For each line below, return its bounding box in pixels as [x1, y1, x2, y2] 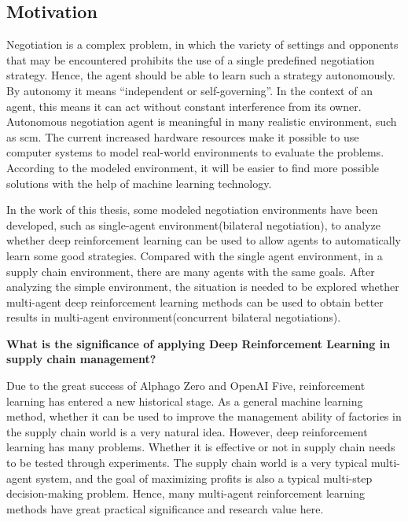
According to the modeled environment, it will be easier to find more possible [6, 159, 380, 175]
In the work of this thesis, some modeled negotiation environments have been [6, 201, 378, 218]
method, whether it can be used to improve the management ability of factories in [6, 408, 402, 425]
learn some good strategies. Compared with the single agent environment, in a [6, 247, 383, 263]
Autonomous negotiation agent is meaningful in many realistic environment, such [6, 113, 397, 130]
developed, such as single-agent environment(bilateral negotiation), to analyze [6, 216, 380, 233]
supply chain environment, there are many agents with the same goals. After [6, 263, 375, 279]
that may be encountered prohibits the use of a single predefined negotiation [6, 51, 375, 68]
